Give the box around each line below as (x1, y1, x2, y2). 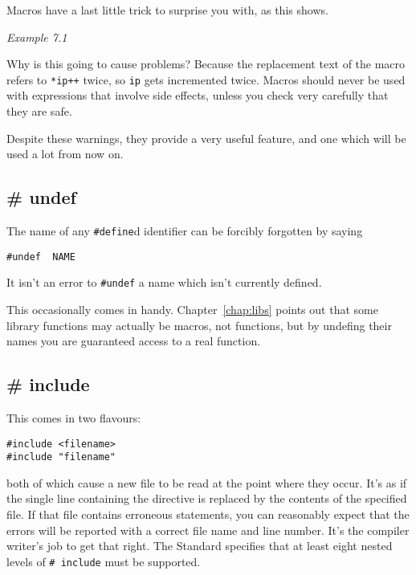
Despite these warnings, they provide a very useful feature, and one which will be (6, 129, 406, 146)
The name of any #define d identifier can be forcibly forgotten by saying (6, 222, 363, 239)
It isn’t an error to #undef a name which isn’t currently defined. (6, 274, 322, 291)
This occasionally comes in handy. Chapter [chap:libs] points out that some (6, 300, 378, 317)
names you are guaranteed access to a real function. (6, 332, 261, 349)
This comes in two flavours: (6, 409, 141, 426)
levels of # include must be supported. (6, 553, 201, 569)
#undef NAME (6, 251, 75, 263)
